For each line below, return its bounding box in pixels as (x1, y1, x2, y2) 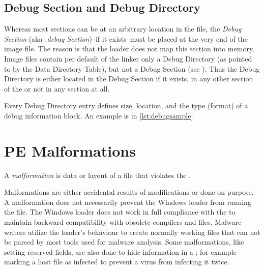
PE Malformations (4, 140, 136, 161)
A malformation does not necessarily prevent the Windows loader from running (4, 196, 251, 207)
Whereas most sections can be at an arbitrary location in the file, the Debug (4, 23, 242, 34)
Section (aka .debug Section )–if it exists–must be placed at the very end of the (4, 33, 248, 44)
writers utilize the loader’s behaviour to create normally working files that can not (4, 226, 260, 237)
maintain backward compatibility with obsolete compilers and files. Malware (4, 217, 242, 227)
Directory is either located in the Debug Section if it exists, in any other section (4, 73, 253, 84)
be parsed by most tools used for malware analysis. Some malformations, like (4, 236, 244, 247)
